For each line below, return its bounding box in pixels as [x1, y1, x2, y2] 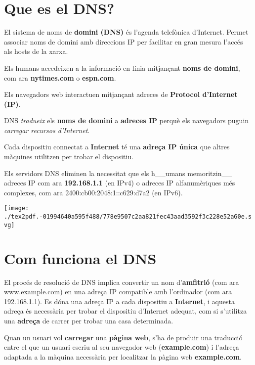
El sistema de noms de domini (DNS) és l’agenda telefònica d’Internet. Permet [4, 27, 249, 37]
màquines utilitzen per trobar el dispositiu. [4, 151, 134, 162]
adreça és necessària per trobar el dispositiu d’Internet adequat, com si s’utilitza [4, 306, 247, 316]
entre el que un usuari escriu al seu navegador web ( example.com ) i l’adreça [4, 342, 239, 352]
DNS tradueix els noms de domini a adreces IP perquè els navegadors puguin [4, 115, 249, 126]
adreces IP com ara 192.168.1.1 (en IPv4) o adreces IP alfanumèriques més [4, 178, 235, 188]
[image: [4, 205, 29, 212]
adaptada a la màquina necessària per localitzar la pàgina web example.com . [4, 351, 242, 362]
